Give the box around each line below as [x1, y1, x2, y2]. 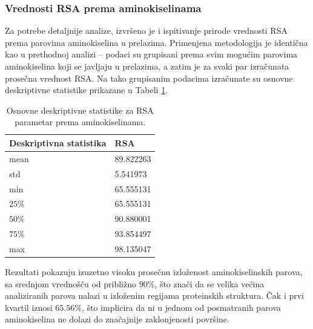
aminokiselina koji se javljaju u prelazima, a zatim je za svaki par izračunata [5, 60, 289, 72]
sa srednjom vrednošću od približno [5, 277, 136, 290]
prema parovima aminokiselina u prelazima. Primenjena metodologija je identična [5, 36, 308, 48]
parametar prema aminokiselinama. [15, 116, 146, 128]
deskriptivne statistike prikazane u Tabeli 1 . [5, 83, 168, 96]
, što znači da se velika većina [154, 277, 265, 290]
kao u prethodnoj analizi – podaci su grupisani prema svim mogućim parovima [5, 48, 298, 60]
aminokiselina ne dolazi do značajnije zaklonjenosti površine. [5, 313, 229, 325]
